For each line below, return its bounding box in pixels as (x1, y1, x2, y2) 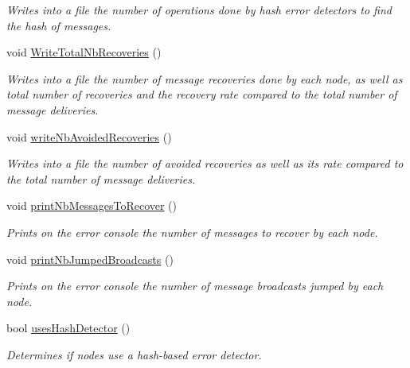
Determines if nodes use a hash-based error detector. (6, 346, 262, 362)
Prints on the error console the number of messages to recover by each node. (6, 223, 378, 240)
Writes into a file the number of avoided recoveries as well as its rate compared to (6, 155, 404, 172)
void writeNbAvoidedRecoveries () (6, 128, 172, 145)
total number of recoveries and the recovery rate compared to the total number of (6, 86, 397, 103)
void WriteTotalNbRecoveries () (6, 44, 162, 60)
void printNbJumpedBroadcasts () (6, 250, 174, 267)
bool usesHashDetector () (6, 320, 131, 336)
